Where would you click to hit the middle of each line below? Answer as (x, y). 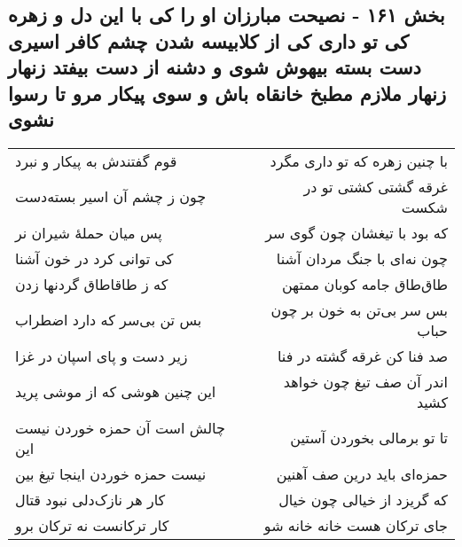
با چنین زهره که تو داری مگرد (359, 160)
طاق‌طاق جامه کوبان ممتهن (364, 284)
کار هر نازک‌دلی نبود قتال (90, 499)
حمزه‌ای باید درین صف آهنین (362, 473)
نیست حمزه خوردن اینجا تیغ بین (111, 473)
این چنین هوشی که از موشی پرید (116, 392)
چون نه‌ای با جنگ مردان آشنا (362, 258)
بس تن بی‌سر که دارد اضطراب (109, 320)
